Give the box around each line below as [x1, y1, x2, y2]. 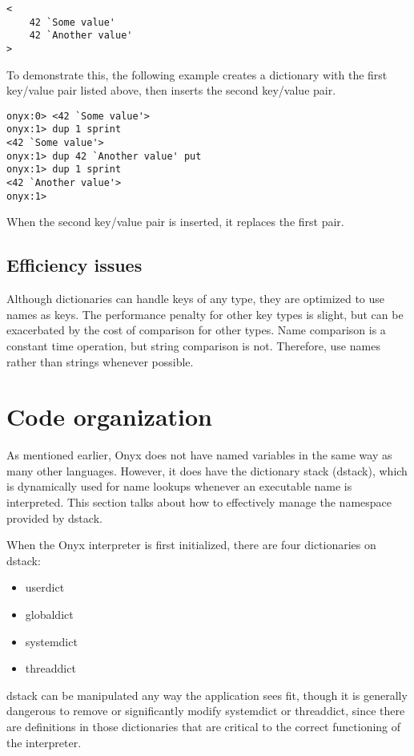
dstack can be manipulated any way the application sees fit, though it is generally [6, 686, 408, 703]
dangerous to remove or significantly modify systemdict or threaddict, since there [6, 702, 405, 719]
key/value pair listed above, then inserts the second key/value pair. [6, 82, 336, 99]
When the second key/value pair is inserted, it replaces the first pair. [6, 213, 344, 230]
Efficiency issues [6, 253, 143, 277]
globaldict [25, 606, 74, 623]
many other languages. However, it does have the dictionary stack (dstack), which [6, 462, 408, 479]
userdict [25, 579, 65, 596]
